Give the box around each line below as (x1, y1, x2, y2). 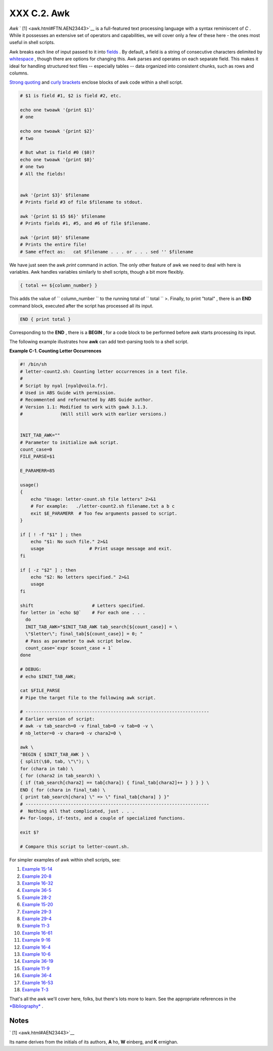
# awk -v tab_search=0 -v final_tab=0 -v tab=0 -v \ (20, 723, 154, 729)
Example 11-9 (22, 965, 50, 971)
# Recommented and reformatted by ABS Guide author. (20, 397, 154, 403)
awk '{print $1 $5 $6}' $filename (20, 213, 106, 219)
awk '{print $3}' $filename (20, 192, 89, 198)
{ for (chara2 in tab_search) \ (20, 773, 101, 778)
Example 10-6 (22, 951, 51, 957)
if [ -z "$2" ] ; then (20, 567, 76, 573)
